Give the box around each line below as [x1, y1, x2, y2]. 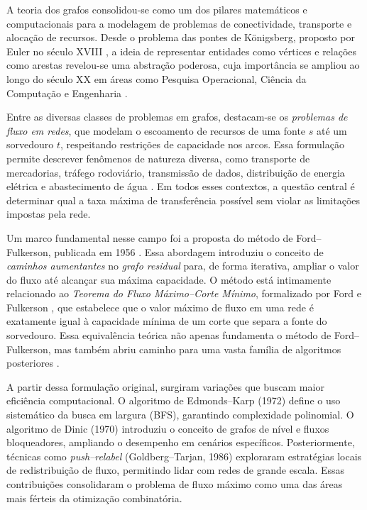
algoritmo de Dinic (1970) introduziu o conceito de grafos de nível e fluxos [6, 421, 329, 436]
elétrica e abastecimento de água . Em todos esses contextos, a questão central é [6, 179, 355, 194]
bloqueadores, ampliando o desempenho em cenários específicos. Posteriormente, [6, 435, 355, 450]
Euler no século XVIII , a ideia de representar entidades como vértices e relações [6, 43, 357, 58]
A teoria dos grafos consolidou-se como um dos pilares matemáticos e [6, 2, 307, 16]
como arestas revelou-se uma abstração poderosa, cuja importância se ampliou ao [6, 57, 360, 72]
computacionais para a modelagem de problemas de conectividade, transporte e [6, 16, 352, 31]
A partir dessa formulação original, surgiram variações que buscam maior [6, 379, 324, 394]
